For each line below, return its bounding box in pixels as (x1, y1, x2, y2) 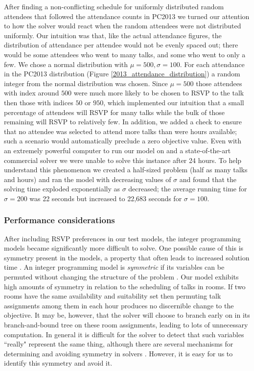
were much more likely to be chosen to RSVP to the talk (73, 88, 244, 98)
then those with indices (4, 97, 73, 107)
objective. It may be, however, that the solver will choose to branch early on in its (4, 310, 250, 320)
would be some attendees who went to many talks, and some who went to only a (4, 49, 246, 59)
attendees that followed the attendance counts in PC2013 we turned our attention (4, 11, 250, 21)
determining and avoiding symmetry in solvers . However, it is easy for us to (4, 348, 233, 358)
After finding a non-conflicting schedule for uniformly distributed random (4, 1, 224, 11)
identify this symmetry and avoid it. (4, 358, 113, 368)
